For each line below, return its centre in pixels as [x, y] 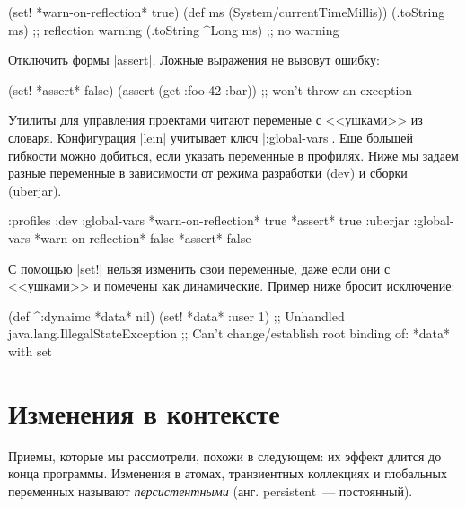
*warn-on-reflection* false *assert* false [143, 237]
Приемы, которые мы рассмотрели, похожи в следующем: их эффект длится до [225, 455]
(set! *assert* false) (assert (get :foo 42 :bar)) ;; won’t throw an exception [211, 89]
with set [31, 350]
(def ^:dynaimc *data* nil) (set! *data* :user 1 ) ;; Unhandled [176, 315]
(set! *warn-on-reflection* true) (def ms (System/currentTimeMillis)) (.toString [227, 12]
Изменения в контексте [144, 412]
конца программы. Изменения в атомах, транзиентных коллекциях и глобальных [228, 473]
